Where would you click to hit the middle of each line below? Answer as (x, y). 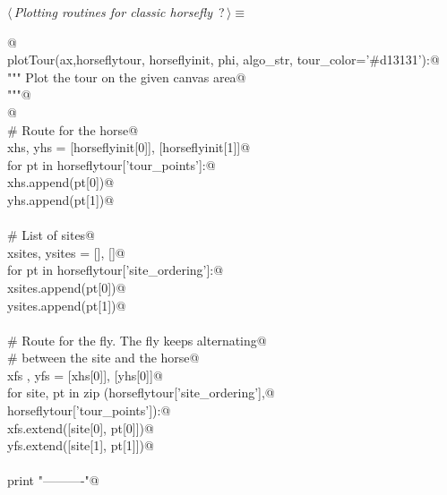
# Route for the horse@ (73, 129)
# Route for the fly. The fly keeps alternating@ (137, 340)
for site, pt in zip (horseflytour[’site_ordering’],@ (141, 393)
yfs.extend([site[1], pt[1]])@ (81, 445)
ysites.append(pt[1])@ (67, 305)
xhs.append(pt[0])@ (61, 182)
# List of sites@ (52, 235)
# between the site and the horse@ (103, 358)
